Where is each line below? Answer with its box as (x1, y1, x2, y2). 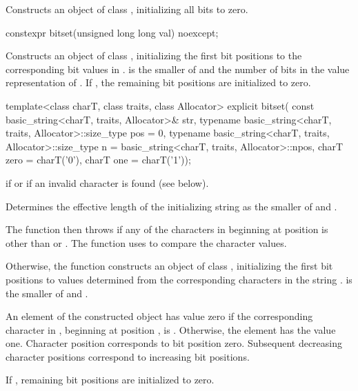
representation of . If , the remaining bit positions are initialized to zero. (6, 75, 311, 90)
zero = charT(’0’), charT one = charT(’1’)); (6, 152, 191, 167)
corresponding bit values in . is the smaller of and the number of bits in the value (6, 61, 350, 76)
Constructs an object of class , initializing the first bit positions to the (6, 48, 302, 63)
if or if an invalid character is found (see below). (6, 175, 209, 190)
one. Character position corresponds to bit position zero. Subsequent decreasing (6, 336, 342, 350)
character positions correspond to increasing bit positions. (6, 349, 250, 363)
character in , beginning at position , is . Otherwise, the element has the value (6, 322, 336, 337)
